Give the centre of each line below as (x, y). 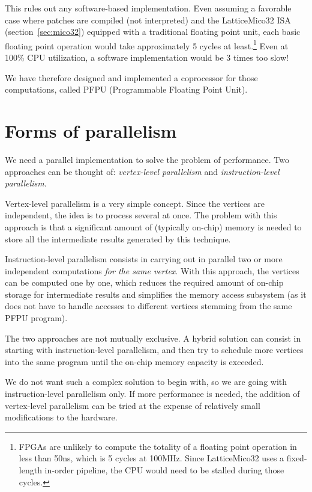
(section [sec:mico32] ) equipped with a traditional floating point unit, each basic (153, 32)
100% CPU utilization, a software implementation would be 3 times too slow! (147, 57)
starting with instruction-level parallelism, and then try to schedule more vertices (154, 350)
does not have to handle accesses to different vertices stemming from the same (148, 306)
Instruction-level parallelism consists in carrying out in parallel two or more (144, 259)
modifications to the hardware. (61, 417)
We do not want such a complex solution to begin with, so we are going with (146, 382)
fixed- (297, 458)
